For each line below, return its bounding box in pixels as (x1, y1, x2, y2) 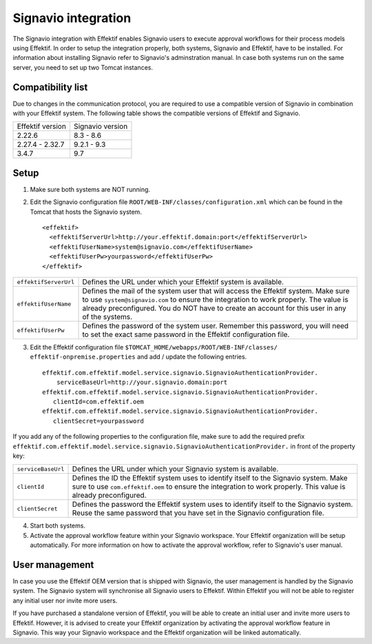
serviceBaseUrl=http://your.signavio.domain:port (56, 379, 227, 386)
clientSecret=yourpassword (52, 417, 145, 425)
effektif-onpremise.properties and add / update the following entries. (30, 352, 247, 361)
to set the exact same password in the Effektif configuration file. (82, 330, 290, 339)
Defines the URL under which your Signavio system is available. (72, 464, 279, 474)
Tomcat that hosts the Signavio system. (30, 208, 143, 216)
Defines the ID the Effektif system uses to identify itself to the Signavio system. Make (72, 473, 348, 483)
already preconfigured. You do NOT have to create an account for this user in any (82, 303, 347, 313)
